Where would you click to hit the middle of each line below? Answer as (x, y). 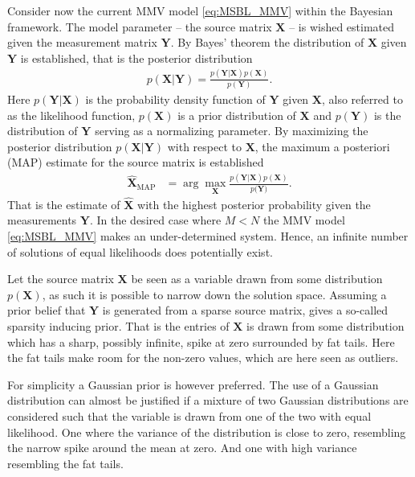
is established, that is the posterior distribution (136, 58)
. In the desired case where (155, 220)
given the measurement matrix (82, 42)
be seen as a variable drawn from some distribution (257, 279)
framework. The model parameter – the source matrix (140, 26)
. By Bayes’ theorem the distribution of (267, 42)
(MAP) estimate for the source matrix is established (136, 162)
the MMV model (304, 220)
